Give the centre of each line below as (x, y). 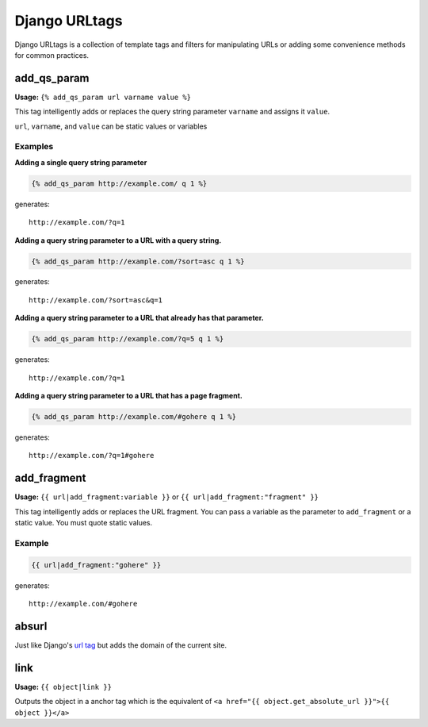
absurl (31, 626)
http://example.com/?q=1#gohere (92, 456)
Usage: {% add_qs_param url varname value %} (103, 97)
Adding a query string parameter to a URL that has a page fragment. (129, 396)
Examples (34, 147)
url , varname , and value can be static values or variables (111, 126)
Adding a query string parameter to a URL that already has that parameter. (139, 318)
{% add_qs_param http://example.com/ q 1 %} (119, 183)
